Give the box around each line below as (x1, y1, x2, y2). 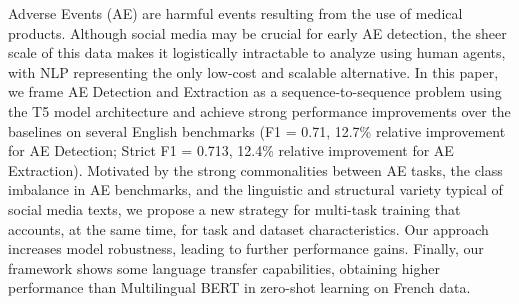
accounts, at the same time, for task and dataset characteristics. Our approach (8, 218, 489, 239)
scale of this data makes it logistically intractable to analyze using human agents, (8, 42, 506, 63)
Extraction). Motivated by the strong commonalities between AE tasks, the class (8, 159, 503, 180)
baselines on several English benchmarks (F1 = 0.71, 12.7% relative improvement (8, 120, 506, 141)
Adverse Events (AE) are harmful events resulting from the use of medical (8, 3, 463, 23)
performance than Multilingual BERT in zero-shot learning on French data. (8, 277, 471, 298)
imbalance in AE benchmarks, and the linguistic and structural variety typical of (8, 179, 503, 200)
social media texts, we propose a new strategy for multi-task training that (8, 198, 461, 219)
